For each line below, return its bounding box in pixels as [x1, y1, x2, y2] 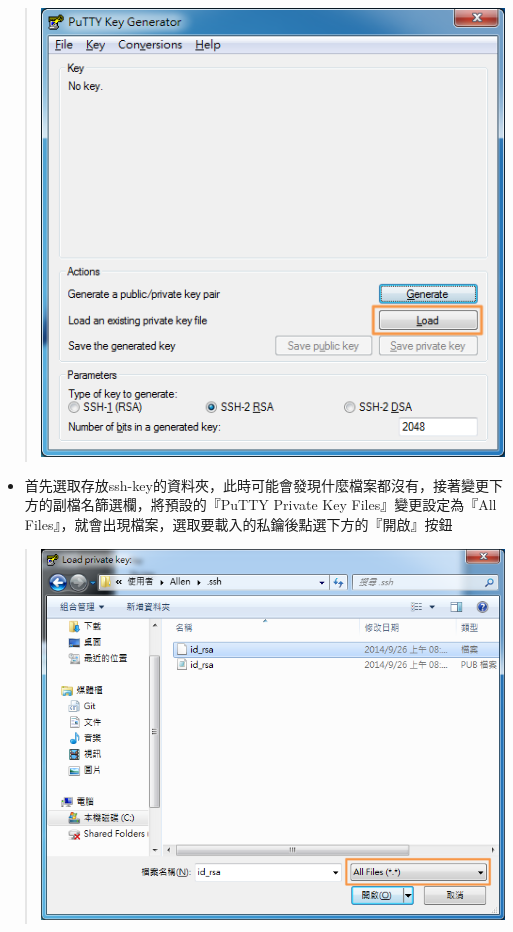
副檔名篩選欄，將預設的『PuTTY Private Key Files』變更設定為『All [52, 494, 497, 515]
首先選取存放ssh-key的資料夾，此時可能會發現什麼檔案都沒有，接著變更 [24, 474, 489, 495]
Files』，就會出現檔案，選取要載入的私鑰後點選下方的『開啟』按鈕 [24, 513, 453, 534]
